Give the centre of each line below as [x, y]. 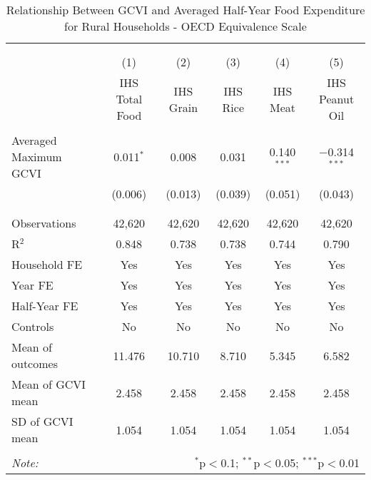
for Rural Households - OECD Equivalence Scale [185, 26]
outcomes [35, 363]
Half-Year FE [45, 306]
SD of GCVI [42, 421]
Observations [44, 223]
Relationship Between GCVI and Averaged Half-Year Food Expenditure [185, 10]
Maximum [37, 157]
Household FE [47, 264]
